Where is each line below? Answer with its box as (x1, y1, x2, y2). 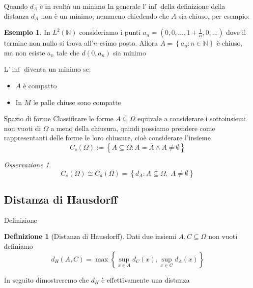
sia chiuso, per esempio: (178, 10, 250, 21)
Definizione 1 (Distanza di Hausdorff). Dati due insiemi (4, 231, 176, 241)
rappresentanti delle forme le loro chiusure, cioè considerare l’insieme (4, 132, 211, 143)
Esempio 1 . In (4, 27, 51, 37)
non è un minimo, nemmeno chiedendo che (41, 10, 169, 21)
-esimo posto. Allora (97, 38, 158, 48)
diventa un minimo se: (24, 64, 91, 74)
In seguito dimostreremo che (4, 274, 89, 285)
